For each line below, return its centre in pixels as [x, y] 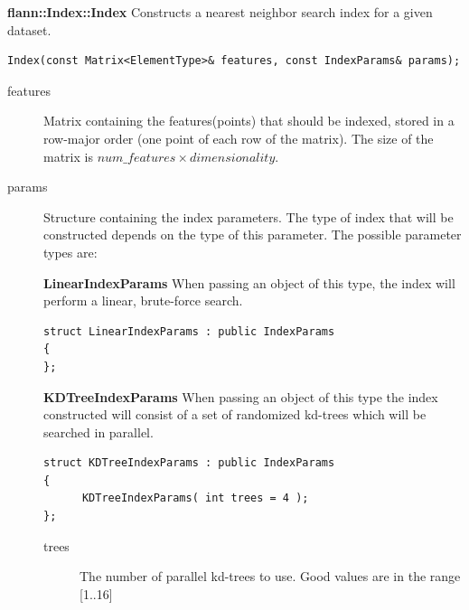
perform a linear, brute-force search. [143, 300]
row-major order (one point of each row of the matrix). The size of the [239, 138]
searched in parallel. [98, 432]
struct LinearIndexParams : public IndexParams [189, 331]
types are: [70, 252]
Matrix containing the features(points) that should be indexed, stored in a [249, 121]
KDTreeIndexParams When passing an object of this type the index [241, 396]
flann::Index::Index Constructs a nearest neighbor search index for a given [220, 12]
